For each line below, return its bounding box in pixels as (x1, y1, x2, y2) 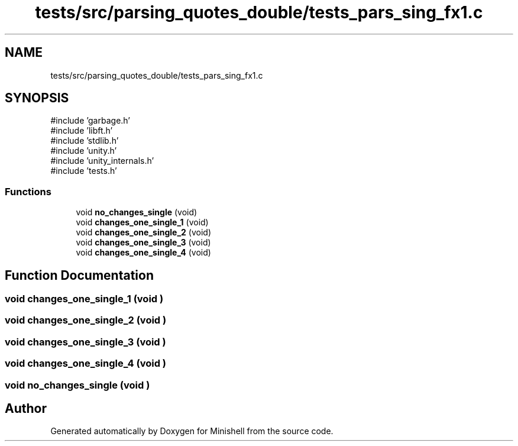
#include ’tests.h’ (50, 166, 117, 176)
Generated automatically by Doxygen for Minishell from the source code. (50, 426, 334, 437)
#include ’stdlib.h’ (50, 135, 119, 146)
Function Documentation (5, 267, 154, 283)
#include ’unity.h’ (50, 146, 117, 156)
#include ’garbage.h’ (50, 115, 130, 126)
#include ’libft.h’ (50, 125, 113, 136)
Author (5, 400, 47, 416)
